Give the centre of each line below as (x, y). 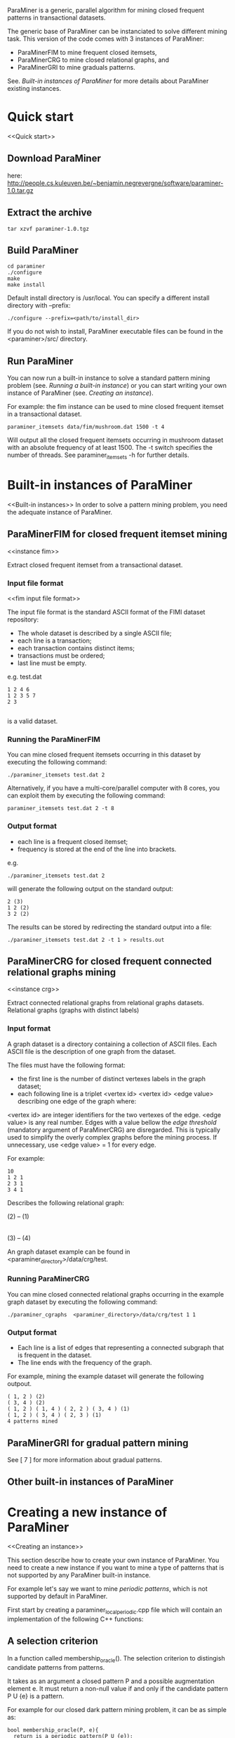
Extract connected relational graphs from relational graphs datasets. (106, 1003)
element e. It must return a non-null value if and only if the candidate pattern (117, 1688)
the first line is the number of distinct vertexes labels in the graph (111, 1078)
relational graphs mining (62, 972)
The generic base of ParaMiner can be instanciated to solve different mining (117, 31)
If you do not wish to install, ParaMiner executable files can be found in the (115, 332)
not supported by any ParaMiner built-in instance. (79, 1575)
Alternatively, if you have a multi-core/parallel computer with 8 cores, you (113, 788)
